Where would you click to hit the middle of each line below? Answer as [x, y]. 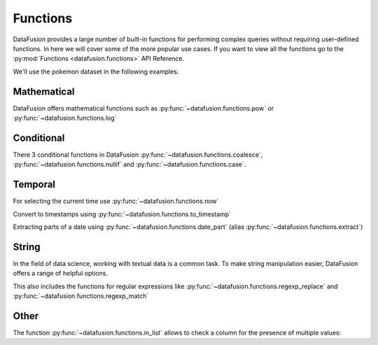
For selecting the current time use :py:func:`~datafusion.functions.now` [116, 201]
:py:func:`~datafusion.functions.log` [65, 118]
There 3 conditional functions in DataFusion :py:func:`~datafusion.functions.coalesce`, [138, 155]
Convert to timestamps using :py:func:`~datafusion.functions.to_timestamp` [122, 214]
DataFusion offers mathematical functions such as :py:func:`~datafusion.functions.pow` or [143, 108]
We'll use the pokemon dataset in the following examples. [96, 71]
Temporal [34, 184]
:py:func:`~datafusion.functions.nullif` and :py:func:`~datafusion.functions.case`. [129, 164]
